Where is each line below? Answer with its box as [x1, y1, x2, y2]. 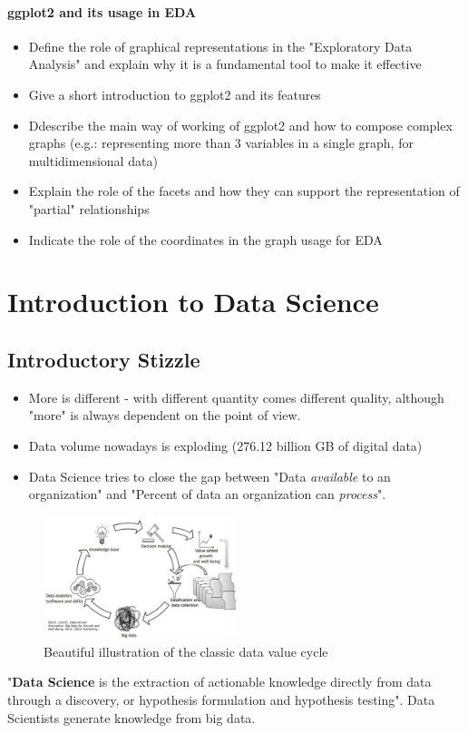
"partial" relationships [28, 199, 150, 218]
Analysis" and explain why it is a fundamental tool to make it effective [28, 54, 422, 73]
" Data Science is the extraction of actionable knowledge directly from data [7, 672, 432, 691]
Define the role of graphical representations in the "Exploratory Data [28, 36, 413, 55]
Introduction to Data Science [7, 283, 379, 320]
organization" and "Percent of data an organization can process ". [28, 484, 386, 503]
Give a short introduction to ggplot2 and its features [28, 84, 321, 103]
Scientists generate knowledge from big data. [7, 708, 256, 727]
